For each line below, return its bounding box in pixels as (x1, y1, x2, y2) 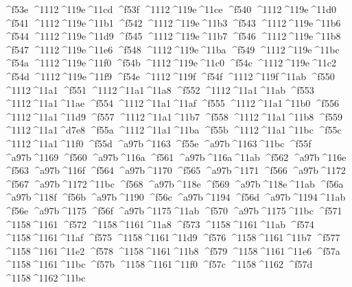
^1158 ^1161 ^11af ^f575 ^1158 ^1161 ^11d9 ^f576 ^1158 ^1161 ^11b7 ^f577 (3, 230, 340, 245)
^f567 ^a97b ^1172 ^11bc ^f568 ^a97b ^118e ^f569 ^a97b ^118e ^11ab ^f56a (3, 176, 344, 190)
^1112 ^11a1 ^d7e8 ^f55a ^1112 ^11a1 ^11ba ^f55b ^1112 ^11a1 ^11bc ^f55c (3, 123, 342, 137)
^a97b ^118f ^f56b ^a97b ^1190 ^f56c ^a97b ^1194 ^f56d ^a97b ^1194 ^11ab (3, 190, 346, 204)
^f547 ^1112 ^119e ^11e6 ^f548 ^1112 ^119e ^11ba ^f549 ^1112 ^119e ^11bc (3, 42, 340, 56)
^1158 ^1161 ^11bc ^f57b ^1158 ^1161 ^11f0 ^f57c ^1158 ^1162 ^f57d (3, 257, 313, 271)
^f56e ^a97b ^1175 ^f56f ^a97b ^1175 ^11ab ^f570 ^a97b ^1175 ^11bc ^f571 (3, 203, 342, 217)
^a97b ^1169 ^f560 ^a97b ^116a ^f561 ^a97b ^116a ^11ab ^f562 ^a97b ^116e (3, 149, 347, 164)
